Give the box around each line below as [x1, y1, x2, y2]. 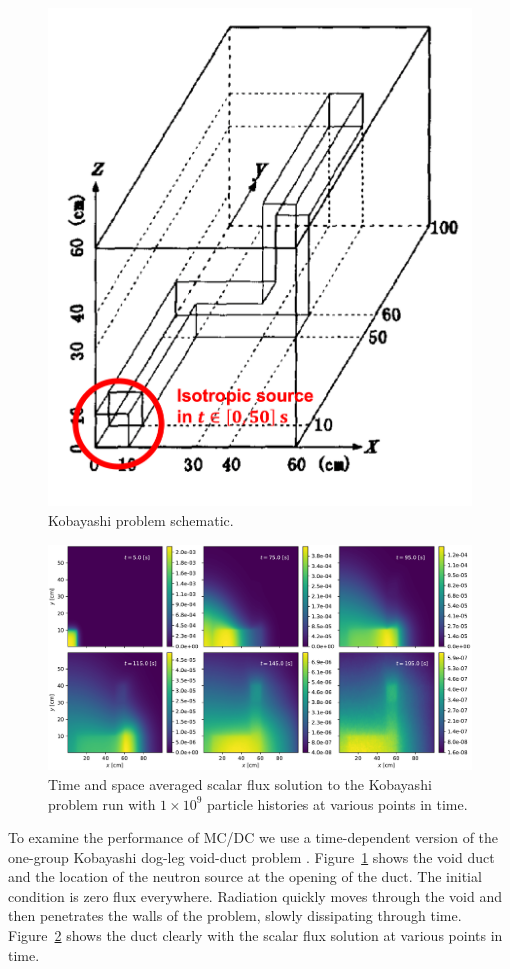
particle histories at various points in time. [207, 793, 468, 814]
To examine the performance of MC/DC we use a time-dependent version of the [8, 827, 499, 848]
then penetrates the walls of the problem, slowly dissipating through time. [8, 905, 462, 926]
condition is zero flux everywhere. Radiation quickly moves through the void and [8, 885, 503, 906]
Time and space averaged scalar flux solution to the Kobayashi [48, 773, 432, 794]
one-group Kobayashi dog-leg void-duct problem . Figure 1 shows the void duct [8, 846, 495, 867]
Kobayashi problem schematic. [48, 510, 234, 531]
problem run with [48, 793, 156, 814]
